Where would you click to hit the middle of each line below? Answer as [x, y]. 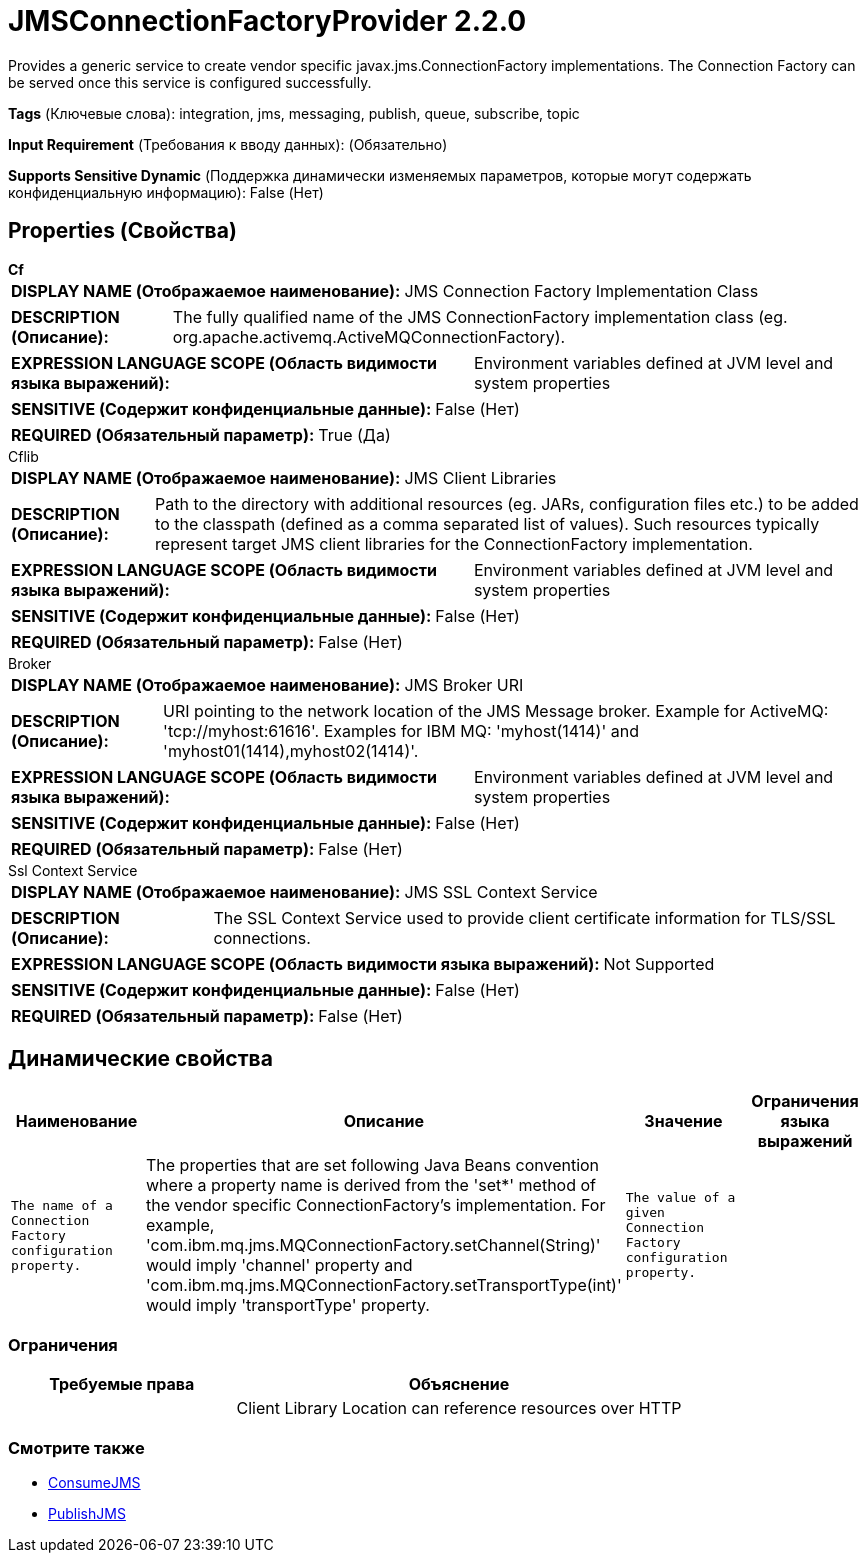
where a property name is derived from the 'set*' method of [371, 1185]
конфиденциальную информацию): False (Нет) [166, 192]
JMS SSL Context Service [501, 891]
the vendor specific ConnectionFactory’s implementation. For [376, 1205]
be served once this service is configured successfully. [190, 82]
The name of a [62, 1205]
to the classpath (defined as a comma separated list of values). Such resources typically [487, 523]
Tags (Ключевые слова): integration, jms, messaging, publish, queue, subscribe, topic [294, 113]
